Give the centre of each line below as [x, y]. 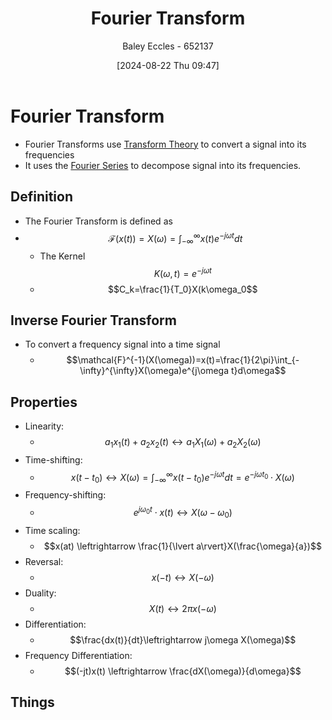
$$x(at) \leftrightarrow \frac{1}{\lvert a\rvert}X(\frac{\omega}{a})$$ [182, 546]
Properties [44, 402]
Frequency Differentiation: [78, 655]
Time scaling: [52, 530]
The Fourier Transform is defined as [98, 221]
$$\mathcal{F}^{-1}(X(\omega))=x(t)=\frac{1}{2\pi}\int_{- [183, 360]
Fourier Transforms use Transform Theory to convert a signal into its [165, 144]
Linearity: [44, 426]
